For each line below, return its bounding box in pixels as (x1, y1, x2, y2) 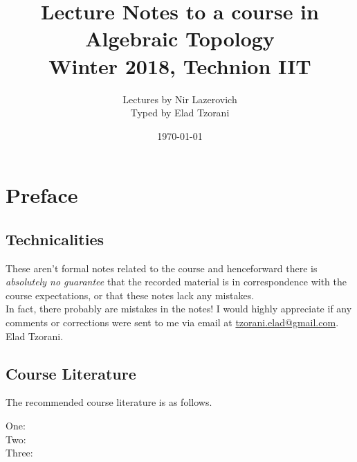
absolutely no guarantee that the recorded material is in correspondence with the (6, 274, 347, 289)
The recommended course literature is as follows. (6, 395, 212, 409)
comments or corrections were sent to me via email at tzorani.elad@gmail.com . (6, 315, 339, 330)
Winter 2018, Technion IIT (48, 51, 311, 80)
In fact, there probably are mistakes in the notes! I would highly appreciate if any (6, 301, 352, 316)
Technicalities (6, 228, 104, 249)
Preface (6, 181, 78, 209)
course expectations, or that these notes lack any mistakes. (6, 287, 255, 302)
